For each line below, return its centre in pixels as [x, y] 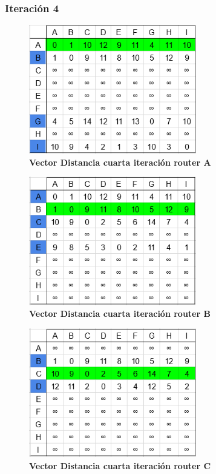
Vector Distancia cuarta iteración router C [120, 465]
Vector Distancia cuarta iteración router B [120, 313]
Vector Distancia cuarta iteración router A [120, 162]
